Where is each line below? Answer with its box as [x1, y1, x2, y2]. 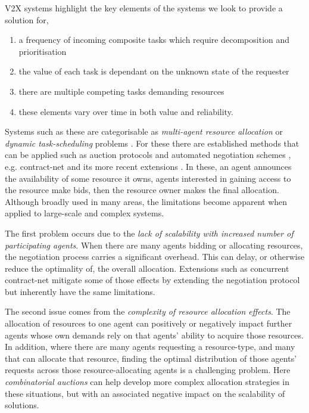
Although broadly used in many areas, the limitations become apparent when [5, 195, 288, 207]
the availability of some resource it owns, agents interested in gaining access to [5, 172, 291, 184]
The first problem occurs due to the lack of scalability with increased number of [5, 226, 294, 239]
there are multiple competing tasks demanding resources [18, 85, 224, 97]
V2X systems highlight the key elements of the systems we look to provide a [5, 2, 283, 14]
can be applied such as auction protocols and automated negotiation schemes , [5, 148, 291, 161]
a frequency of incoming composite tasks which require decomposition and [18, 33, 290, 46]
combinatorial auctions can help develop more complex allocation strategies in [5, 375, 289, 388]
